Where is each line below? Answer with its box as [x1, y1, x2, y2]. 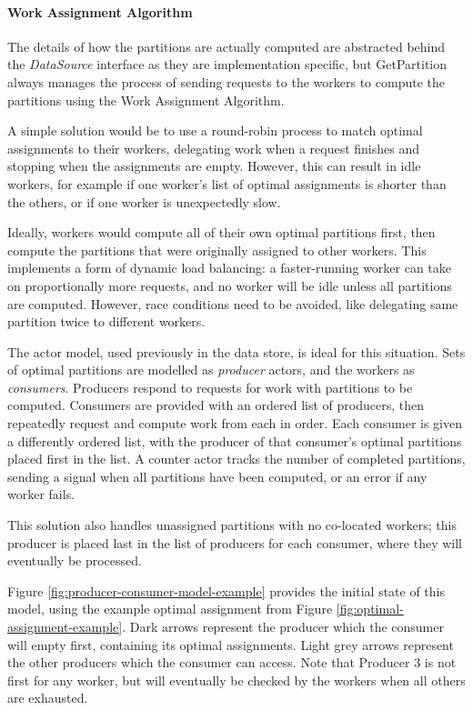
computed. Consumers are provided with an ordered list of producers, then [7, 395, 424, 415]
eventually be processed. [7, 551, 142, 570]
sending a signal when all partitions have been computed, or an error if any [7, 466, 428, 485]
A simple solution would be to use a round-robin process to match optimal [7, 121, 423, 140]
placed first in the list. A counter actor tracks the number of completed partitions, [7, 449, 466, 468]
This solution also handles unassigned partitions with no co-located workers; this [7, 515, 457, 535]
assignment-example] [7, 617, 123, 636]
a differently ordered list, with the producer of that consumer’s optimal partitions [7, 431, 462, 450]
